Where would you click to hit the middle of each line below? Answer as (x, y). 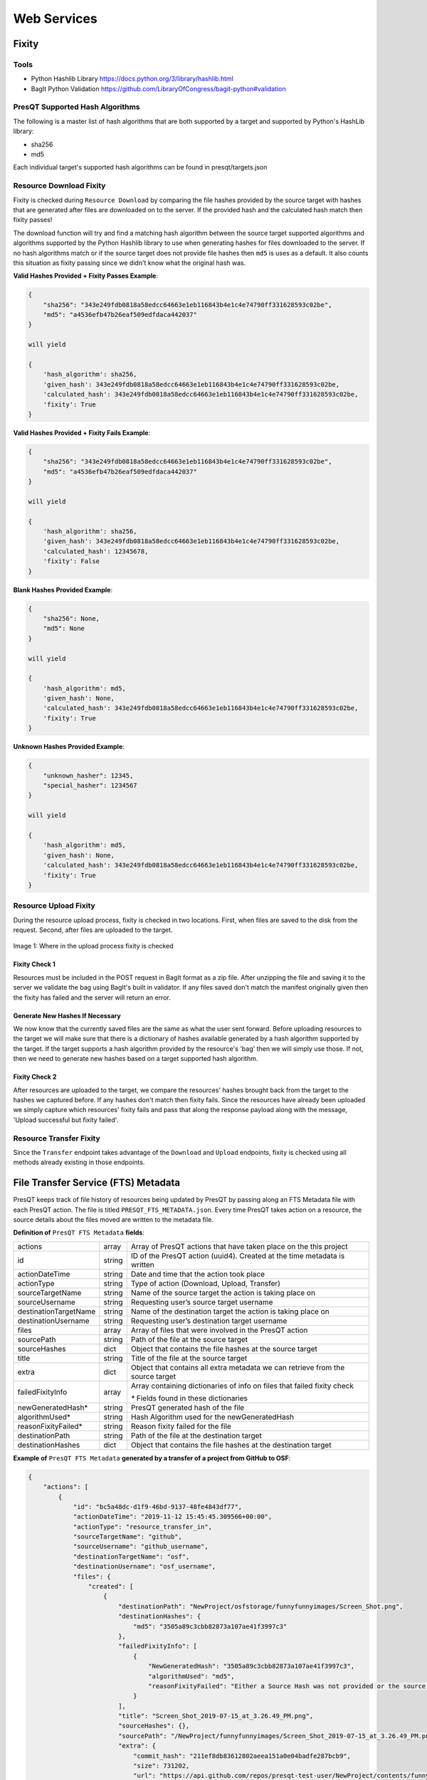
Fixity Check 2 (35, 1077)
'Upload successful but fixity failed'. (66, 1120)
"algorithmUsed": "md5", (191, 1676)
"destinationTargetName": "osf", (131, 1556)
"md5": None (64, 629)
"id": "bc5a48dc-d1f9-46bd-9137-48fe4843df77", (158, 1507)
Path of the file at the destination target (196, 1435)
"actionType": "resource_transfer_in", (143, 1527)
